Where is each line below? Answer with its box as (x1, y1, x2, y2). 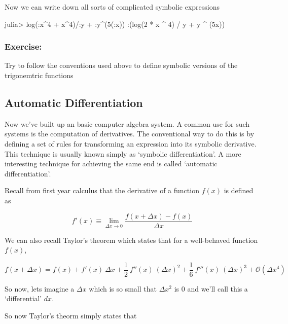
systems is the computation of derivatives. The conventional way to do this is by (5, 128, 255, 139)
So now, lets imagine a (5, 283, 75, 294)
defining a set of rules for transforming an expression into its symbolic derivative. (5, 138, 257, 149)
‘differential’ (5, 293, 42, 304)
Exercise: (5, 40, 42, 53)
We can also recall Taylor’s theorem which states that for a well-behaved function (5, 234, 258, 245)
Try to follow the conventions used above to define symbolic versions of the (5, 60, 238, 70)
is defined (224, 185, 254, 196)
